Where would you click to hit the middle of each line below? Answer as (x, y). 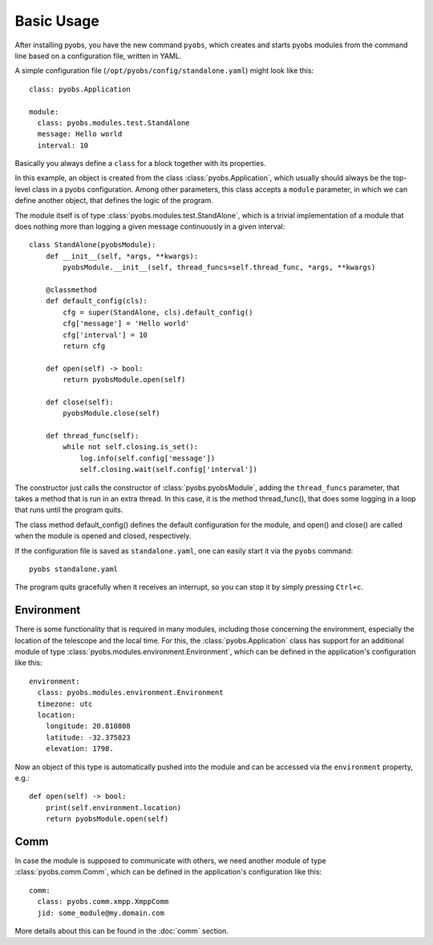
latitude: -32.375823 (88, 737)
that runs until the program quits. (69, 510)
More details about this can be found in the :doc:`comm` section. (121, 931)
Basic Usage (57, 21)
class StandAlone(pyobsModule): (93, 245)
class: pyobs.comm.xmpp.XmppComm (103, 902)
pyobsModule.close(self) (111, 414)
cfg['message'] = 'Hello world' (126, 324)
